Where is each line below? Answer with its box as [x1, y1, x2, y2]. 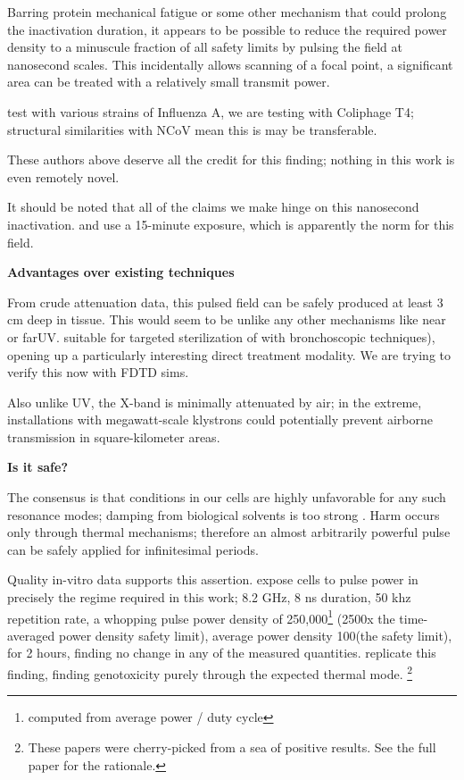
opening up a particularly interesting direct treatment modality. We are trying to [7, 345, 452, 364]
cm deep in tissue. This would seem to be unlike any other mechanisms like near [7, 310, 446, 329]
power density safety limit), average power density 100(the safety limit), [58, 625, 452, 644]
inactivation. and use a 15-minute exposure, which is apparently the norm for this [7, 214, 454, 233]
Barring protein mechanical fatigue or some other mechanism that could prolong [7, 3, 447, 21]
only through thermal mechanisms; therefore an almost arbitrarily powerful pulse [7, 523, 451, 541]
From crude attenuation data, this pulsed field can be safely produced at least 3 [7, 292, 443, 311]
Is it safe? [7, 457, 68, 476]
